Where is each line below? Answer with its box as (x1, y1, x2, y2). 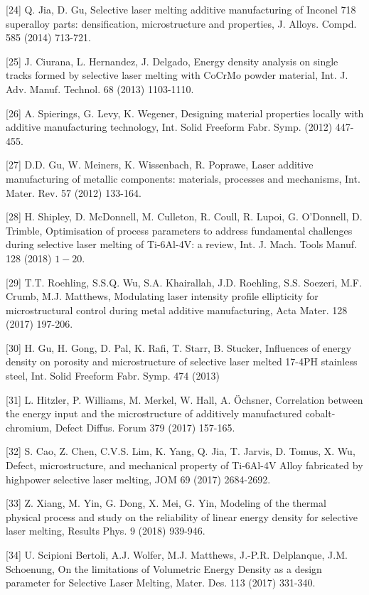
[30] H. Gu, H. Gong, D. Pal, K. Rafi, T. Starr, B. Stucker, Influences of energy (6, 340, 352, 355)
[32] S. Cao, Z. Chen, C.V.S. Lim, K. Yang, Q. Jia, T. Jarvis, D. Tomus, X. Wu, (6, 444, 355, 459)
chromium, (6, 419, 52, 434)
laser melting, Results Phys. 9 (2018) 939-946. (6, 523, 205, 538)
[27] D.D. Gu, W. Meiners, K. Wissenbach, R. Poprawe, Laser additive (6, 157, 314, 172)
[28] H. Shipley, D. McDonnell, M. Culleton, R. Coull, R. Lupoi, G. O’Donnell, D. (6, 209, 363, 224)
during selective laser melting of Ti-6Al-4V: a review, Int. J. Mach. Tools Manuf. (6, 237, 358, 252)
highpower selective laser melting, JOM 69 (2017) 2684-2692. (6, 471, 271, 486)
